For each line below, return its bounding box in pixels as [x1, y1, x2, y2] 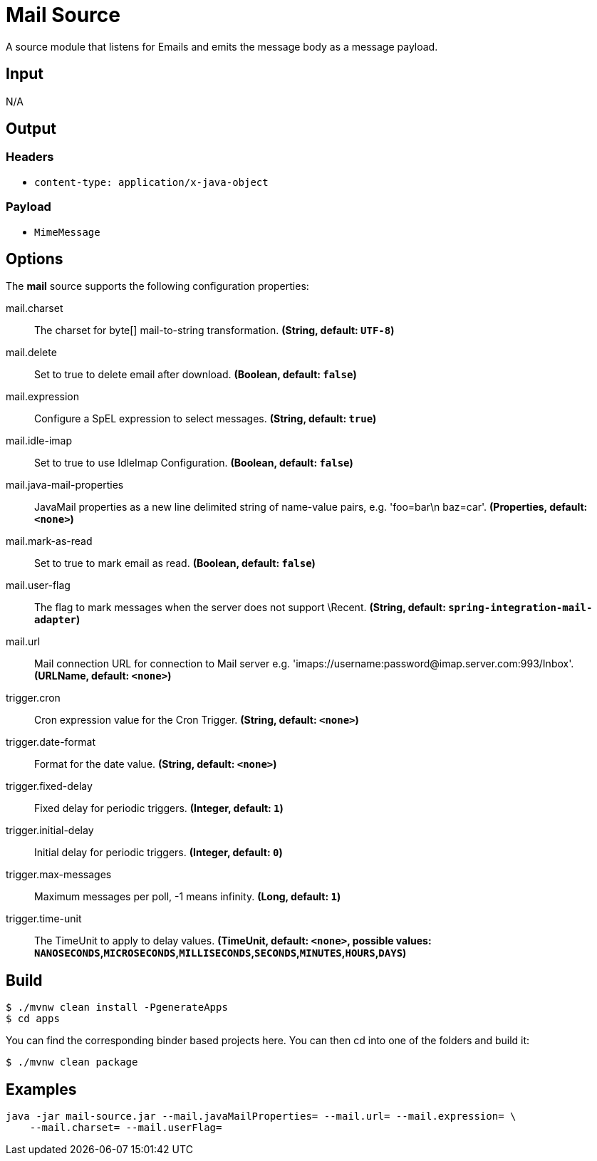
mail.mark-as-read [6, 535, 93, 548]
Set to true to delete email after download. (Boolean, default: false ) [34, 368, 357, 381]
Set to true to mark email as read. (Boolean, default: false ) [34, 557, 316, 570]
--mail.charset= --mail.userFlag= [29, 1122, 222, 1134]
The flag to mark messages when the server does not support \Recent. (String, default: [34, 601, 446, 614]
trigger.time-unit [6, 912, 82, 925]
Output [6, 120, 56, 138]
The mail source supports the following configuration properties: [6, 280, 309, 293]
